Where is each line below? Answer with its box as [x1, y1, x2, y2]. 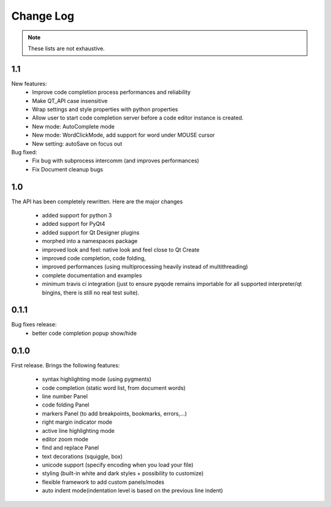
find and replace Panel [42, 444, 99, 451]
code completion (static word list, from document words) [42, 384, 186, 391]
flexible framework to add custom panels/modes [42, 478, 165, 486]
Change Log [11, 9, 75, 23]
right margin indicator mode [42, 418, 113, 426]
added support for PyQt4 [42, 220, 105, 228]
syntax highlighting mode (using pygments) [42, 375, 151, 383]
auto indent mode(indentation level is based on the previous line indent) [42, 487, 223, 494]
